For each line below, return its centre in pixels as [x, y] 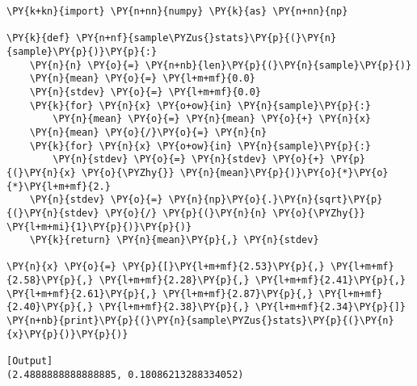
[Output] [30, 361]
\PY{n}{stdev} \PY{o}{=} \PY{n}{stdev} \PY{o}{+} [189, 159]
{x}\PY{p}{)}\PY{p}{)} [67, 334]
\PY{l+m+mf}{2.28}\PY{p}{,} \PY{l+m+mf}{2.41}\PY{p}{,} [252, 281]
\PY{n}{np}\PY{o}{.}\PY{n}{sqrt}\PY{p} [276, 200]
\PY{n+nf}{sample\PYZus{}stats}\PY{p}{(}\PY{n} [206, 38]
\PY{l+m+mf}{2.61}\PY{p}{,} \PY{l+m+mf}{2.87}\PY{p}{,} [160, 294]
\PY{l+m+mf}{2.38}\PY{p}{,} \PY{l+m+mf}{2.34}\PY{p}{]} [252, 307]
